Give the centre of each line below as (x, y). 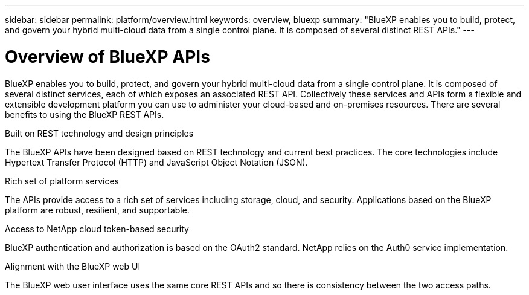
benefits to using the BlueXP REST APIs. (85, 114)
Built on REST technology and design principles (99, 133)
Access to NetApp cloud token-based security (97, 229)
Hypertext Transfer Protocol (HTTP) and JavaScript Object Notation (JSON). (156, 162)
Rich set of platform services (62, 181)
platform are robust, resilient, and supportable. (97, 210)
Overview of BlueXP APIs (107, 57)
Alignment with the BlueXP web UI (73, 266)
